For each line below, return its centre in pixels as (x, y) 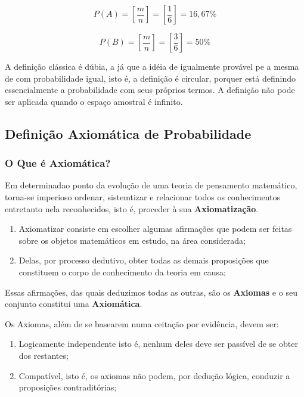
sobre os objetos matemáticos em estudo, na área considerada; (132, 240)
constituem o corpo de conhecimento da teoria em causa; (122, 272)
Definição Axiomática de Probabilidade (128, 133)
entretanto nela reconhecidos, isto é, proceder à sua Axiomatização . (132, 208)
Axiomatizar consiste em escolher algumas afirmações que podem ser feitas (155, 229)
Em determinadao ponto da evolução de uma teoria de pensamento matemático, (151, 185)
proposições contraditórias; (68, 387)
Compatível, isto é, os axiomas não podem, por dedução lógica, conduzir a (154, 375)
